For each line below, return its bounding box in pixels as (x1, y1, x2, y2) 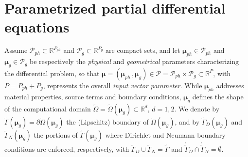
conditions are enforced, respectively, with (4, 143, 129, 154)
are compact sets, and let (106, 45, 180, 55)
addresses (216, 80, 244, 90)
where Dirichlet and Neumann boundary (105, 129, 226, 140)
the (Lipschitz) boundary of (66, 116, 149, 126)
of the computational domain (4, 103, 91, 113)
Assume (4, 45, 28, 55)
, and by (175, 116, 200, 126)
